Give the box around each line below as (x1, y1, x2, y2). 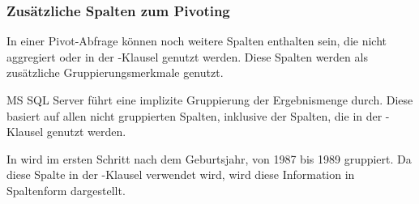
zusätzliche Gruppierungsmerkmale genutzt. (6, 64, 224, 81)
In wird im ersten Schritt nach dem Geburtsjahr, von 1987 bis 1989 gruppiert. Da (6, 150, 412, 167)
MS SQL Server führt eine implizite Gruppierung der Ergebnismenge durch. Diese (6, 91, 413, 108)
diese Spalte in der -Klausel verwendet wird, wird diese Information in (6, 166, 355, 183)
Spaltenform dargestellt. (6, 181, 126, 198)
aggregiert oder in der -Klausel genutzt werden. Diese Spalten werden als (6, 48, 368, 65)
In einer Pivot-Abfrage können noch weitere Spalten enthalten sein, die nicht (6, 32, 387, 49)
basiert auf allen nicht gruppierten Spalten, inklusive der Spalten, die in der (6, 107, 383, 124)
